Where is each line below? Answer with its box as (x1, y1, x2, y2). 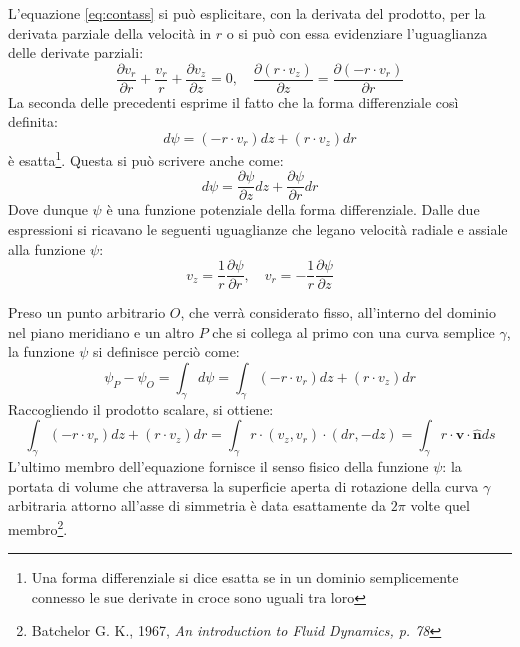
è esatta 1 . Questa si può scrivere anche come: (8, 147, 284, 170)
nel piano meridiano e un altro (8, 321, 194, 342)
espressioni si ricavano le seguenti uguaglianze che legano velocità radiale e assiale (8, 218, 508, 239)
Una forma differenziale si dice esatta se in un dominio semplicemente (31, 567, 459, 588)
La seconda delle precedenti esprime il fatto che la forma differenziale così (8, 91, 459, 112)
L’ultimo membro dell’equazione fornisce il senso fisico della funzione (8, 456, 429, 477)
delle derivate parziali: (8, 42, 144, 63)
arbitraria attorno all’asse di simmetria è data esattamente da (8, 495, 387, 516)
